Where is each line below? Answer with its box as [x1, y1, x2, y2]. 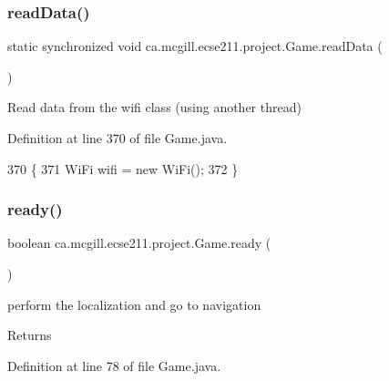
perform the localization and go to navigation [7, 294, 261, 314]
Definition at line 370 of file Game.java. [7, 129, 228, 147]
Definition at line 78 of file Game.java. [7, 355, 221, 375]
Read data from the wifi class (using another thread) [7, 98, 302, 117]
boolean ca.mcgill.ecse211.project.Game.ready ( [7, 233, 271, 252]
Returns [7, 325, 52, 345]
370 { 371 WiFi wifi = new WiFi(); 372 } [7, 159, 239, 178]
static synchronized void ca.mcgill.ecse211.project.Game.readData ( [7, 36, 383, 56]
